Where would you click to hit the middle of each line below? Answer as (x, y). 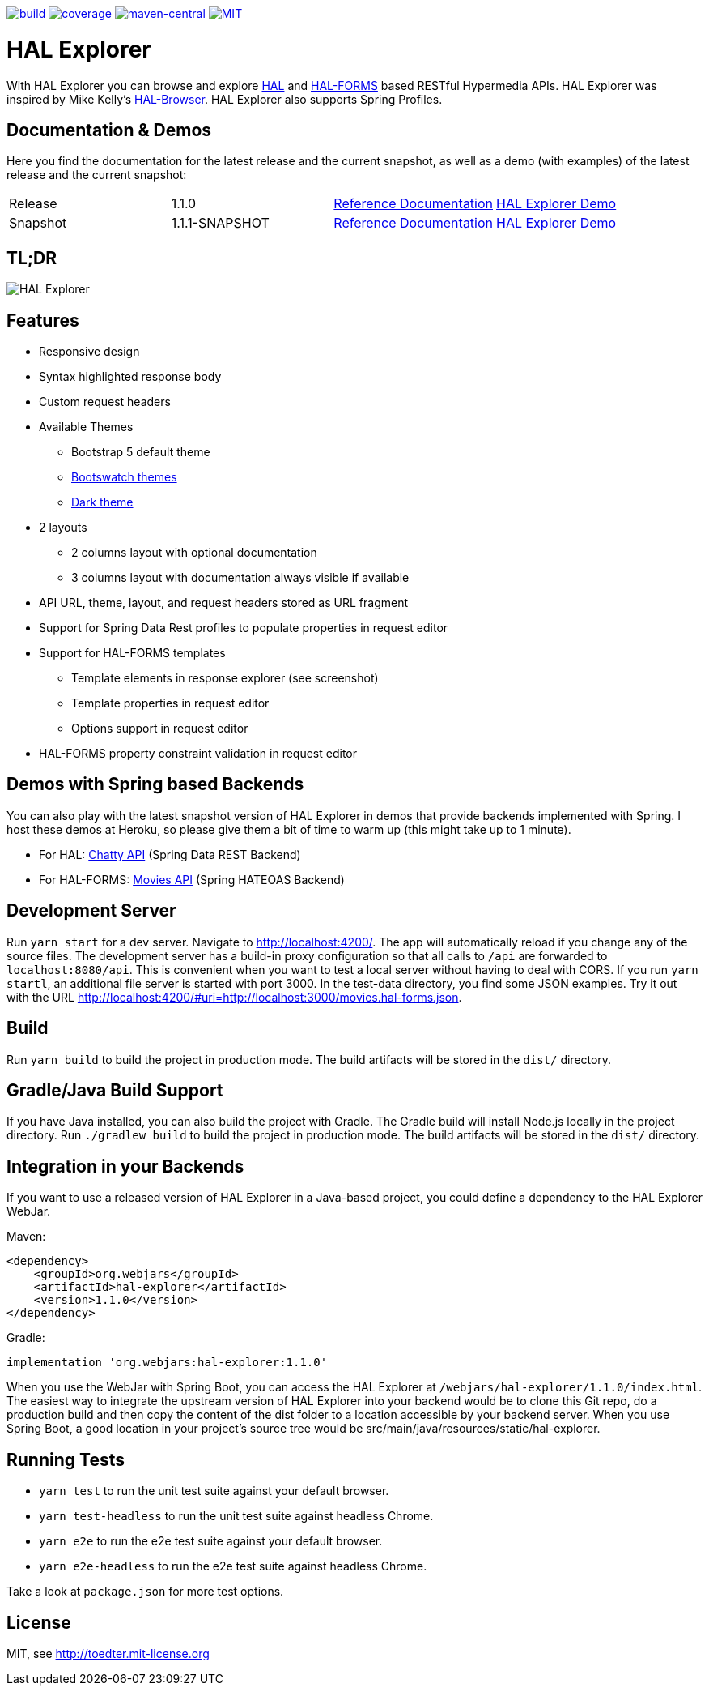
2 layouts (63, 528)
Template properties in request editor (170, 703)
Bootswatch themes (124, 477)
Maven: (26, 1237)
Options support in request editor (160, 728)
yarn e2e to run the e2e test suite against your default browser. (211, 1541)
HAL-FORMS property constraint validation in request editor (198, 754)
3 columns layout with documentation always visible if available (240, 578)
